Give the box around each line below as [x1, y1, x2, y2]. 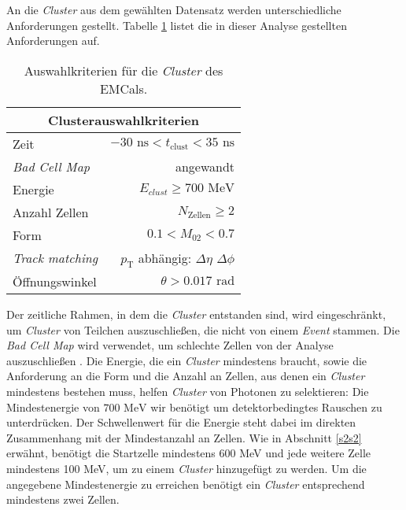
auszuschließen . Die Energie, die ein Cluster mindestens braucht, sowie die [6, 352, 367, 368]
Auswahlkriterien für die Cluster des [24, 61, 223, 79]
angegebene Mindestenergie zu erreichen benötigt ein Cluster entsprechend [6, 475, 365, 492]
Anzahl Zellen [13, 202, 89, 221]
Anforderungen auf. [6, 32, 100, 49]
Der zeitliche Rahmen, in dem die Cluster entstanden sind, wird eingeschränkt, [6, 305, 386, 322]
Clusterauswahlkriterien [48, 110, 199, 129]
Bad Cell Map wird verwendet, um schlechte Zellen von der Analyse [6, 337, 334, 353]
